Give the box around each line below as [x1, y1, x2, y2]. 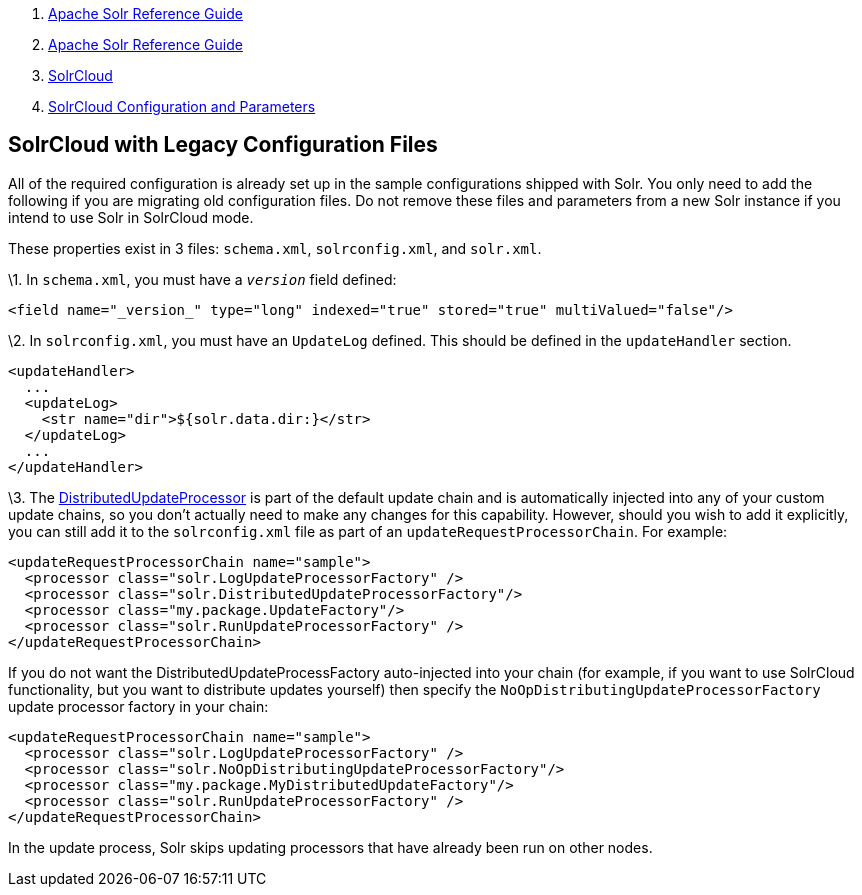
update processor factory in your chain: [8, 697, 269, 715]
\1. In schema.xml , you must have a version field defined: [8, 270, 397, 288]
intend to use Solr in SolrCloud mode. [8, 208, 254, 226]
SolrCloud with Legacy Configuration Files [8, 132, 438, 158]
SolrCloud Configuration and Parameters [48, 98, 316, 115]
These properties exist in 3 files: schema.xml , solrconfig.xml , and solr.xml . [8, 239, 542, 257]
